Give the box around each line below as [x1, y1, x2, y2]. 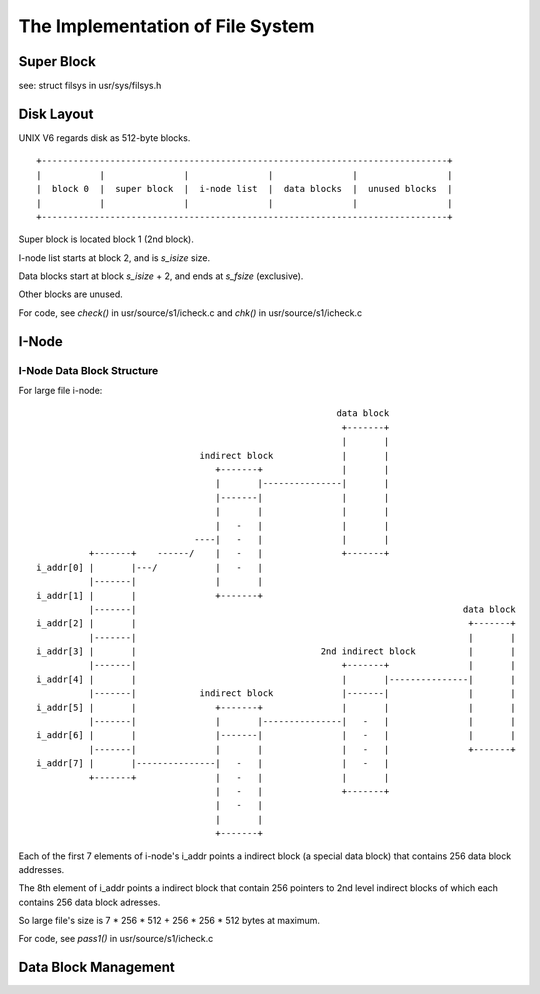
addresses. [18, 863, 65, 875]
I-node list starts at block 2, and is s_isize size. [18, 251, 211, 264]
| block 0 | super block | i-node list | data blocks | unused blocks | [36, 183, 453, 195]
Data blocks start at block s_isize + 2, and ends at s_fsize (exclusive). [18, 270, 304, 282]
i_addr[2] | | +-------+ [36, 618, 517, 629]
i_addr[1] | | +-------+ [36, 590, 264, 601]
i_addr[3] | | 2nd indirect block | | [36, 646, 517, 657]
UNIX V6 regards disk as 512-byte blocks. [18, 131, 191, 144]
